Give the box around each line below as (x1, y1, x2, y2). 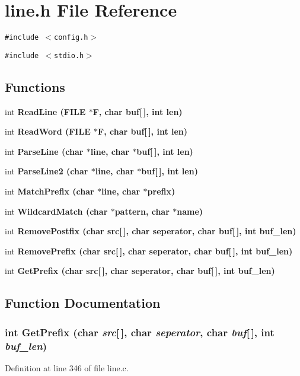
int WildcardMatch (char (5, 205, 108, 217)
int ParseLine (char (5, 145, 84, 157)
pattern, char (114, 205, 170, 217)
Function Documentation (5, 294, 161, 312)
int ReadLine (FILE (5, 105, 86, 117)
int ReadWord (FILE (5, 125, 91, 138)
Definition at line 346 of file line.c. (5, 361, 129, 374)
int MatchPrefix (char (5, 185, 94, 197)
